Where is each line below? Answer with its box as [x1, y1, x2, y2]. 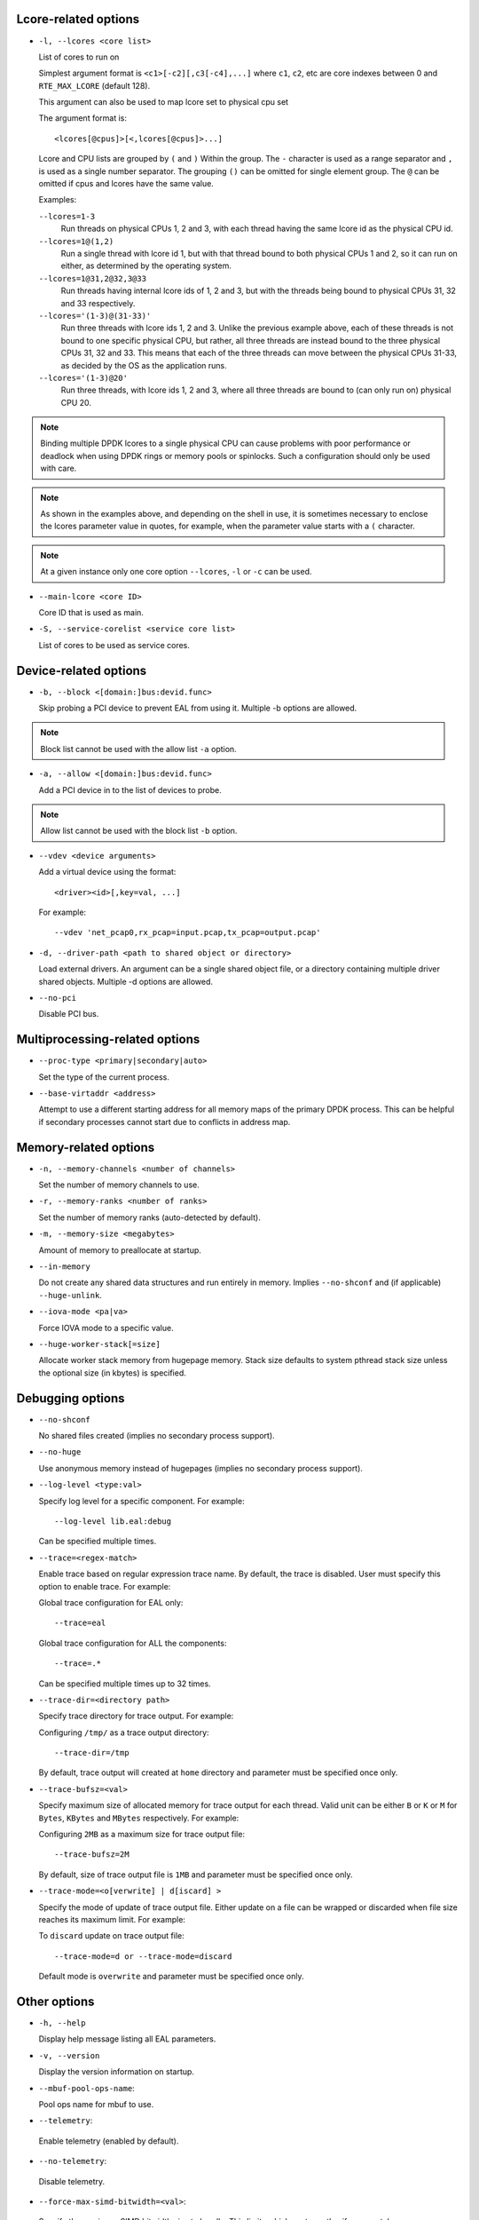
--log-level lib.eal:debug [54, 1517, 172, 1526]
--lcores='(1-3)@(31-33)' [38, 311, 152, 321]
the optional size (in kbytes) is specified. [38, 1368, 186, 1378]
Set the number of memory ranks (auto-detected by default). [38, 1212, 261, 1223]
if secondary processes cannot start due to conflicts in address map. [38, 1116, 291, 1127]
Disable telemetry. [38, 2176, 106, 2186]
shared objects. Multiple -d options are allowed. [38, 976, 213, 987]
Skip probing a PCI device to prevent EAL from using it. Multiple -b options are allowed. [38, 702, 357, 714]
